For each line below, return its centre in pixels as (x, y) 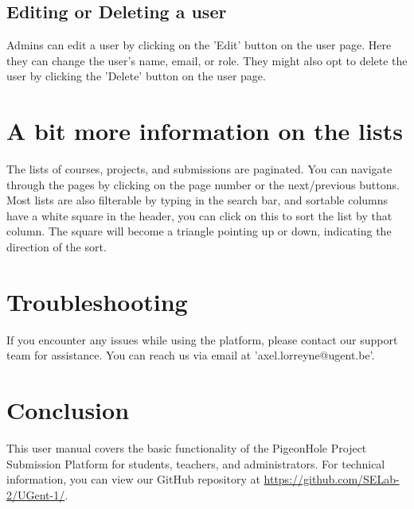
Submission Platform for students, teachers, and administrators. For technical (196, 463)
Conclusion (68, 410)
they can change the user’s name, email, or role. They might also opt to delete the (207, 60)
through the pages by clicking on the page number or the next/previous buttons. (203, 184)
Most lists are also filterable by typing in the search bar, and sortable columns (197, 200)
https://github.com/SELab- (332, 479)
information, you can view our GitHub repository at (133, 479)
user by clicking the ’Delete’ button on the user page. (136, 76)
